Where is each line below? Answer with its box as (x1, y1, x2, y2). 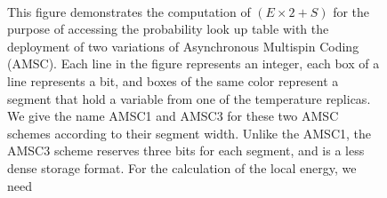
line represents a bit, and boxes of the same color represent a (7, 71, 339, 90)
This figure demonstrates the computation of (7, 2, 251, 20)
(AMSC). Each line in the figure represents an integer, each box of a (7, 54, 380, 73)
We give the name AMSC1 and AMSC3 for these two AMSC (7, 107, 339, 125)
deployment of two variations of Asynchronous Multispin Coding (7, 36, 359, 55)
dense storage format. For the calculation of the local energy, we (7, 158, 357, 177)
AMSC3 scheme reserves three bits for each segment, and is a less (7, 141, 365, 160)
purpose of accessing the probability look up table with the (7, 20, 329, 38)
